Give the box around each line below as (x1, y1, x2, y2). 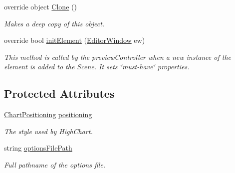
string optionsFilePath (4, 143, 72, 153)
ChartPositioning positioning (4, 109, 92, 120)
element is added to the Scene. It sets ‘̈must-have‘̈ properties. (4, 61, 190, 72)
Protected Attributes (4, 86, 115, 101)
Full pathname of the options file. (4, 159, 106, 170)
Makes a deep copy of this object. (4, 18, 105, 28)
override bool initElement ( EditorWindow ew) (4, 35, 145, 45)
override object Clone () (4, 1, 77, 11)
